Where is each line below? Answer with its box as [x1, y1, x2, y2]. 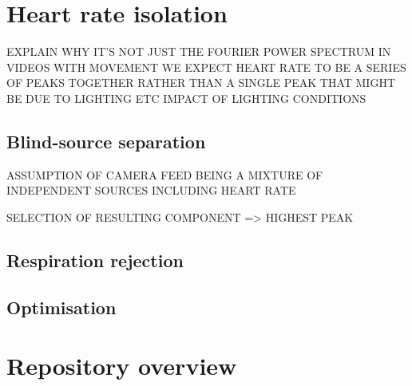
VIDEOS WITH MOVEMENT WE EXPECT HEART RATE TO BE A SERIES [6, 58, 406, 75]
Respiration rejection [6, 247, 184, 272]
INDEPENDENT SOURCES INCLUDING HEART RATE [6, 182, 296, 199]
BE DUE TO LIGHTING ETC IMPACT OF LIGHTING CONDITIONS [6, 89, 366, 106]
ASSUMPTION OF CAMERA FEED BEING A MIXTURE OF [6, 166, 323, 183]
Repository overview [6, 349, 237, 382]
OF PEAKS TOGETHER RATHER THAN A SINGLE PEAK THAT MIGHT [6, 74, 396, 91]
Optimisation [6, 294, 117, 319]
